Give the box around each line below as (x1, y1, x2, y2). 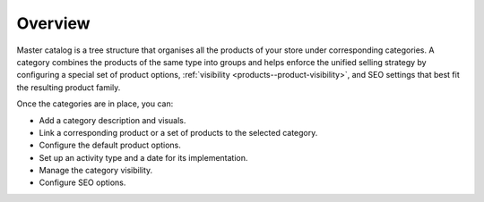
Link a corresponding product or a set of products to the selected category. (39, 127, 318, 138)
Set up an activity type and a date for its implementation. (39, 152, 248, 163)
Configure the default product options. (39, 139, 181, 151)
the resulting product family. (16, 81, 121, 93)
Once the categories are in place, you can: (16, 98, 174, 109)
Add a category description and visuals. (39, 114, 186, 125)
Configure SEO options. (39, 177, 126, 188)
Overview (16, 13, 91, 33)
